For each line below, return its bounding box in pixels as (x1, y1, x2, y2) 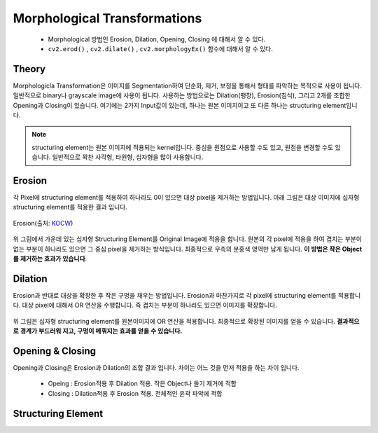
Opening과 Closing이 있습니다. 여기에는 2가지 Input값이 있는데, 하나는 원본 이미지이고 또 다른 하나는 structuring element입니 (13, 101, 358, 109)
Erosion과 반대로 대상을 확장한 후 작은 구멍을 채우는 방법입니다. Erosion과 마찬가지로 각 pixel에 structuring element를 (13, 291, 337, 299)
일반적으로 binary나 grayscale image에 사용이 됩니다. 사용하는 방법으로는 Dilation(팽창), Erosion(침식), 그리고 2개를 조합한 (13, 91, 351, 99)
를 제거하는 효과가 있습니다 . (13, 254, 87, 263)
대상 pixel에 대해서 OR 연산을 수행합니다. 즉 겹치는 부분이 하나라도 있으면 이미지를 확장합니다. (22, 301, 278, 310)
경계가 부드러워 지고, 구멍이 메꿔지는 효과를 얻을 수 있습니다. (20, 327, 183, 336)
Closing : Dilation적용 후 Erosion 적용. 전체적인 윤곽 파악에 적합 (48, 389, 223, 397)
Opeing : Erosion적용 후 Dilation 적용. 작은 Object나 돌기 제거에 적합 (48, 379, 237, 388)
